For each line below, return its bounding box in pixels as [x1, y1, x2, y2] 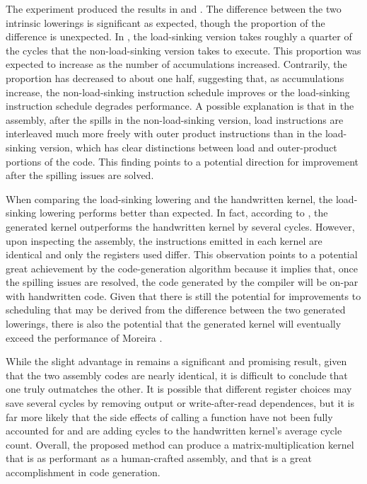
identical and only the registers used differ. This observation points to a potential [6, 247, 358, 262]
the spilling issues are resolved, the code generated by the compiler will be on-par [6, 275, 359, 289]
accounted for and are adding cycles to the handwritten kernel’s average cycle [6, 423, 342, 438]
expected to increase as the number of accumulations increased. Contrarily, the [6, 57, 347, 71]
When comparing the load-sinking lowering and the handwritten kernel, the [6, 191, 333, 206]
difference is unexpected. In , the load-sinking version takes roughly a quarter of [6, 29, 352, 44]
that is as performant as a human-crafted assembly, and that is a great [6, 451, 313, 466]
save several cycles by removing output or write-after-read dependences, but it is [6, 396, 354, 410]
